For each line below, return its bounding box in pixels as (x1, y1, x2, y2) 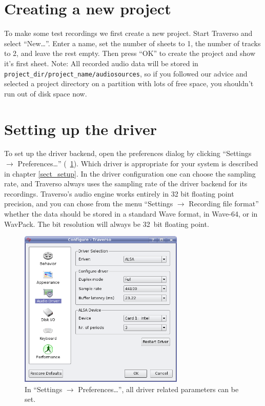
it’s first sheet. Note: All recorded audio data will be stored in (4, 57, 198, 68)
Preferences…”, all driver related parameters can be (78, 383, 239, 394)
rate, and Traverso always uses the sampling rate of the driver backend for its (4, 178, 248, 189)
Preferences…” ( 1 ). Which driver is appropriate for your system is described (17, 158, 258, 169)
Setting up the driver (4, 118, 157, 139)
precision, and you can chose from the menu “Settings (4, 198, 173, 209)
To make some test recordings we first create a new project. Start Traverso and (4, 28, 253, 38)
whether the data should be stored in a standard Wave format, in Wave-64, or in (4, 208, 258, 219)
